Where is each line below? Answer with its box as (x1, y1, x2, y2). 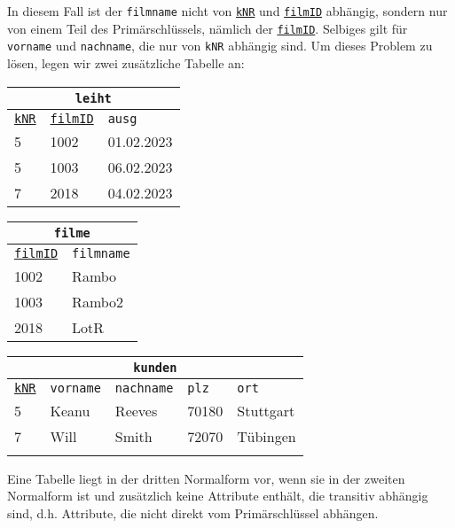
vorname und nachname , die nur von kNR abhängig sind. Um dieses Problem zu (7, 36, 433, 55)
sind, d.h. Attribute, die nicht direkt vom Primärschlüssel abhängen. (7, 503, 379, 522)
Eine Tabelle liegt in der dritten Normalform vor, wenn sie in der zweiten (7, 469, 405, 487)
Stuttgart (237, 400, 295, 421)
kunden (133, 360, 177, 375)
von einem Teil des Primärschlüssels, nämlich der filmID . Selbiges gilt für (7, 19, 408, 37)
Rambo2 (72, 291, 124, 312)
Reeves (114, 400, 158, 421)
